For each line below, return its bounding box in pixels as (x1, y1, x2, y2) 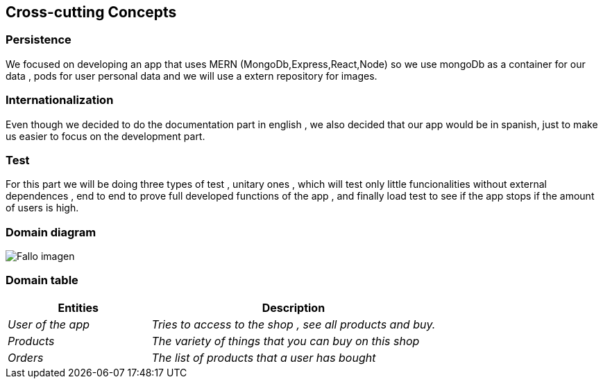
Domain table (6, 273, 78, 288)
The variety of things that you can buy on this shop (151, 333, 420, 348)
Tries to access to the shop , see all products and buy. (151, 317, 436, 331)
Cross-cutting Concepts (6, 3, 177, 21)
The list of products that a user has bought (151, 350, 376, 365)
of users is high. (6, 202, 79, 214)
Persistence (6, 33, 71, 47)
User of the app (8, 317, 90, 331)
